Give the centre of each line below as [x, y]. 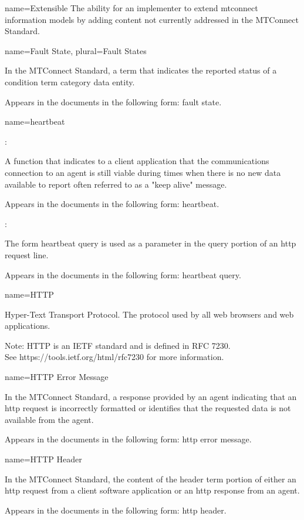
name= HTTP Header [43, 459]
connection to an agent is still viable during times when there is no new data [143, 172]
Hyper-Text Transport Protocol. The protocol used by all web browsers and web [149, 314]
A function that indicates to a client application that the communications [137, 161]
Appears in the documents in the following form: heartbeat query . [123, 274]
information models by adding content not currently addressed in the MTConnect [152, 19]
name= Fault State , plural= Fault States [76, 50]
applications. [28, 326]
